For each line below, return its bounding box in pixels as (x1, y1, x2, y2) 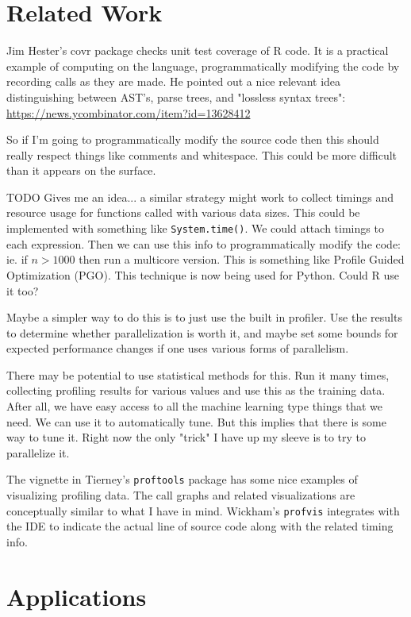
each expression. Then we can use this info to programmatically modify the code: (6, 235, 401, 252)
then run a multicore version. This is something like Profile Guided (79, 251, 405, 268)
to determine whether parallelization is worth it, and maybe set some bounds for (6, 324, 398, 341)
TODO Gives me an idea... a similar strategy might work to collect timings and (6, 188, 394, 205)
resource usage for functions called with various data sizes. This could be (6, 204, 360, 221)
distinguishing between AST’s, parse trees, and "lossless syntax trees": (6, 88, 346, 105)
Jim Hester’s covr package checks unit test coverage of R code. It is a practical (6, 42, 389, 59)
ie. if (6, 251, 28, 268)
